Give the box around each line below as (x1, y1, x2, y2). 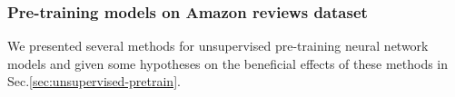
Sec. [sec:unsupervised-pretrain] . (7, 72, 181, 91)
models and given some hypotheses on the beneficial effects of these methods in (7, 53, 449, 73)
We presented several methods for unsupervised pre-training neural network (7, 36, 429, 55)
